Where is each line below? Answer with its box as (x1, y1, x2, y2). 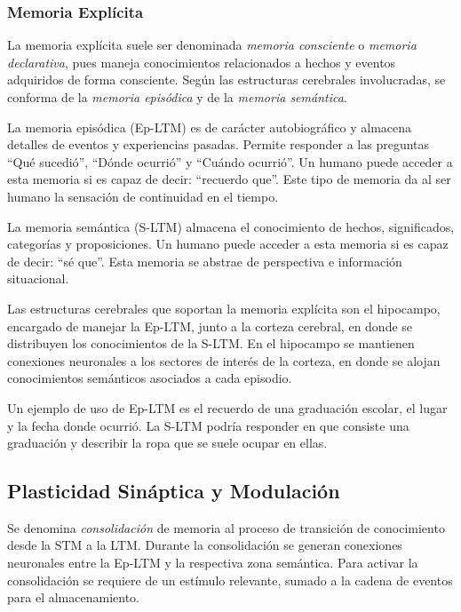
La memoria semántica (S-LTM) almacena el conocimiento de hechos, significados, (7, 217, 455, 235)
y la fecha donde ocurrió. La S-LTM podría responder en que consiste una (7, 416, 409, 434)
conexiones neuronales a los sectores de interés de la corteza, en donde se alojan (7, 351, 441, 370)
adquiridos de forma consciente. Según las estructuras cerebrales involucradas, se (7, 70, 446, 89)
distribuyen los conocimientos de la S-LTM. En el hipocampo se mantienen (7, 334, 415, 353)
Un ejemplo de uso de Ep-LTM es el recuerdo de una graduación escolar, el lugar (7, 398, 448, 417)
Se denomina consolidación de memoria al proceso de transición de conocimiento (7, 518, 445, 536)
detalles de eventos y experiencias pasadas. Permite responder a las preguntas (7, 135, 430, 154)
